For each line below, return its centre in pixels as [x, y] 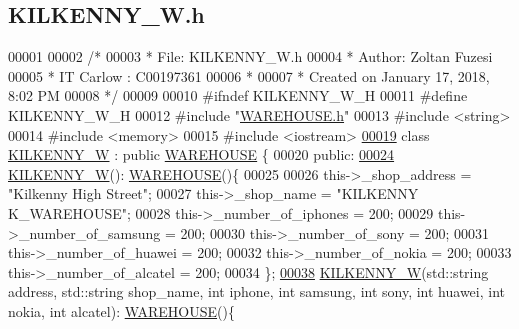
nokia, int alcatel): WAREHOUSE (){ [121, 310]
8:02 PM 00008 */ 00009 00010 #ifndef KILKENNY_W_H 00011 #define [238, 95]
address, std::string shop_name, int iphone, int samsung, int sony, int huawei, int [257, 291]
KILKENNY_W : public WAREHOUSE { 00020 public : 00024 [201, 154]
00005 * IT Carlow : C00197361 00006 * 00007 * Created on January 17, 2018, [249, 75]
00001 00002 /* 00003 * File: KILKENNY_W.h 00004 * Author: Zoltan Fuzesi [250, 56]
